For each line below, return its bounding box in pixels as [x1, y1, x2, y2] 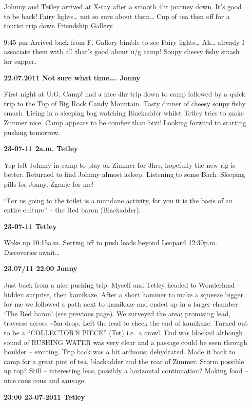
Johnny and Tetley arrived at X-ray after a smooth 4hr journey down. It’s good [4, 1, 242, 11]
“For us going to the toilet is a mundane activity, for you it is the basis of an [4, 195, 233, 205]
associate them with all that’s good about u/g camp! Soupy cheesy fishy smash [4, 46, 240, 57]
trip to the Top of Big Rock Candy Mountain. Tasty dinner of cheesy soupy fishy [4, 98, 246, 108]
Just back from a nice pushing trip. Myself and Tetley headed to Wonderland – [4, 280, 241, 290]
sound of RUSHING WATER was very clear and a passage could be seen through [4, 337, 247, 347]
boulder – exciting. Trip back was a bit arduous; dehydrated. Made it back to [4, 347, 235, 357]
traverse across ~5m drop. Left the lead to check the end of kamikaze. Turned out [4, 318, 248, 328]
